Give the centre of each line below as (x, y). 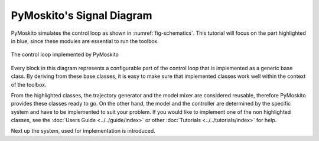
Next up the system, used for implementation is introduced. (83, 131)
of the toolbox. (29, 84)
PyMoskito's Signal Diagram (82, 15)
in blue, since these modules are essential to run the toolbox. (85, 41)
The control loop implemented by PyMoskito (65, 55)
